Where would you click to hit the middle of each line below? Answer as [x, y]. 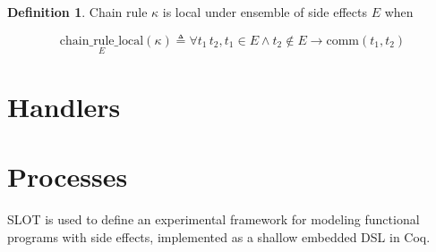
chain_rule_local [102, 41]
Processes [68, 176]
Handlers [64, 106]
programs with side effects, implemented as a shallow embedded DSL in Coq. [219, 236]
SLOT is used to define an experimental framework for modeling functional [214, 219]
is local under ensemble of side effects [265, 12]
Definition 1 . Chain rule [77, 12]
